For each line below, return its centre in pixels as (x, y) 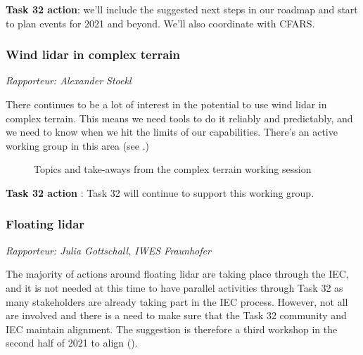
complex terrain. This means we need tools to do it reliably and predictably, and (179, 118)
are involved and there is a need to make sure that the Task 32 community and (176, 315)
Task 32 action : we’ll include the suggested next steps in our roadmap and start (182, 9)
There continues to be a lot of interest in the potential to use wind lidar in (166, 104)
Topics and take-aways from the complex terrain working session (173, 169)
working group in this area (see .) (78, 145)
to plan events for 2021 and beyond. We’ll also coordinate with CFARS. (160, 23)
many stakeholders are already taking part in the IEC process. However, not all (177, 301)
